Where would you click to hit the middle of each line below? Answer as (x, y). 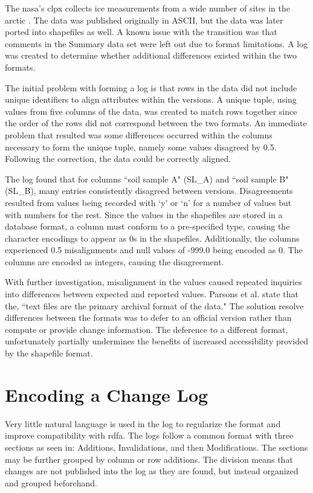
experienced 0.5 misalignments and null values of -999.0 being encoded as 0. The (154, 250)
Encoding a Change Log (107, 394)
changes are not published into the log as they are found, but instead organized (152, 471)
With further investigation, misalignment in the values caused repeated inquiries (153, 282)
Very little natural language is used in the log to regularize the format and (143, 423)
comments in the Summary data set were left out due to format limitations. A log (156, 43)
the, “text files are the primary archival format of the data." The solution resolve (154, 305)
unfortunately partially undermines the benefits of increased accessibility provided (156, 341)
